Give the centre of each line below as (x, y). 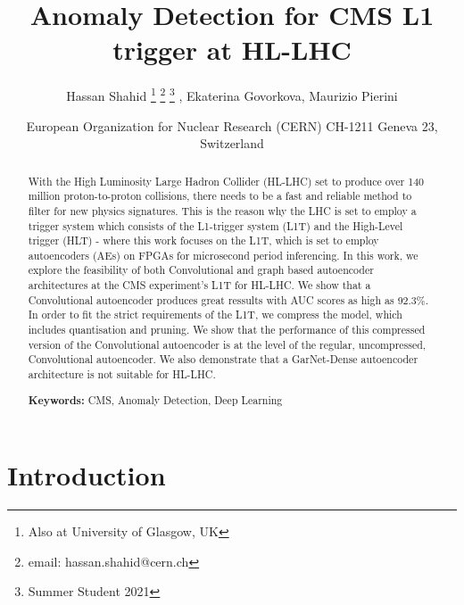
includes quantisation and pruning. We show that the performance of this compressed (227, 330)
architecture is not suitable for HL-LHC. (122, 374)
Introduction (87, 475)
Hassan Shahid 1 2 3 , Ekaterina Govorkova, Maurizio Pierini (232, 94)
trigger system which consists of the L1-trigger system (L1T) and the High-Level (215, 225)
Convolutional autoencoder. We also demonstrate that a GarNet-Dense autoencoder (223, 359)
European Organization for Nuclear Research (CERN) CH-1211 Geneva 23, (232, 125)
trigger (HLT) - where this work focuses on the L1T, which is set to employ (203, 240)
